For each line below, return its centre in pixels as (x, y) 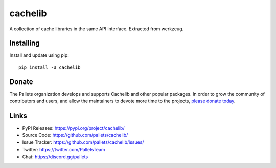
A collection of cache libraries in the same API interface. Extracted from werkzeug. (97, 29)
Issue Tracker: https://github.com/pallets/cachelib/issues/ (83, 142)
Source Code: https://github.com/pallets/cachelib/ (75, 135)
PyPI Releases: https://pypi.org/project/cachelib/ (73, 128)
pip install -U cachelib (50, 67)
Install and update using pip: (39, 55)
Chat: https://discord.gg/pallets (55, 157)
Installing (25, 43)
